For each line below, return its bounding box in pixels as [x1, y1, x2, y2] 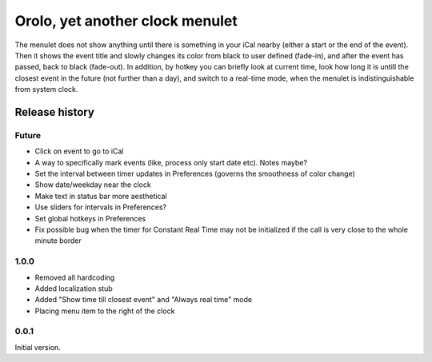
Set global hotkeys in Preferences [34, 213, 146, 223]
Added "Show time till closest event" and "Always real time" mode [34, 295, 252, 304]
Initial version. [14, 342, 62, 352]
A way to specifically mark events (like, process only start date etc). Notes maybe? [34, 157, 308, 167]
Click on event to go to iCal [34, 146, 124, 156]
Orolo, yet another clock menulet [14, 12, 238, 30]
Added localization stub [34, 284, 114, 293]
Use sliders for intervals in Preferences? [34, 202, 167, 212]
